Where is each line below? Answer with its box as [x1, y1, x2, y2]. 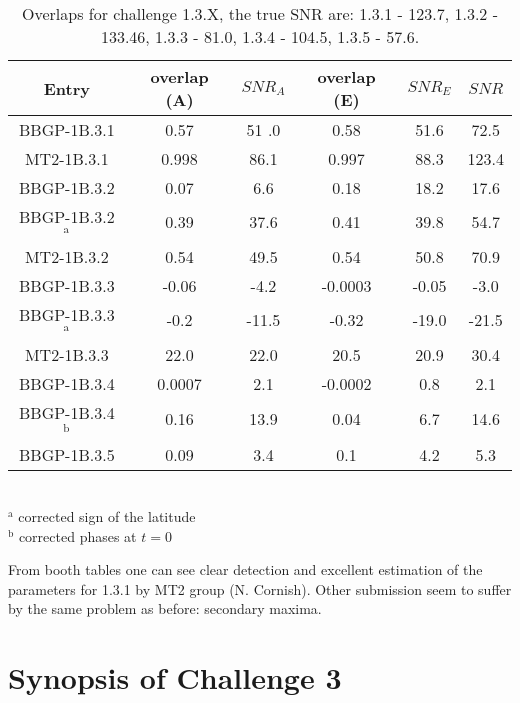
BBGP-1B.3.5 [18, 443, 115, 467]
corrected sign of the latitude [18, 505, 196, 526]
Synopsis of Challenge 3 [8, 657, 342, 698]
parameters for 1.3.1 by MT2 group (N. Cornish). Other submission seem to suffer [8, 578, 512, 599]
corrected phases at [18, 525, 137, 546]
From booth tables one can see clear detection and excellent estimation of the [8, 559, 483, 580]
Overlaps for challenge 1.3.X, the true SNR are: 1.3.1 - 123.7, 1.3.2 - [21, 2, 499, 25]
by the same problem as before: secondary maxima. [8, 598, 322, 619]
